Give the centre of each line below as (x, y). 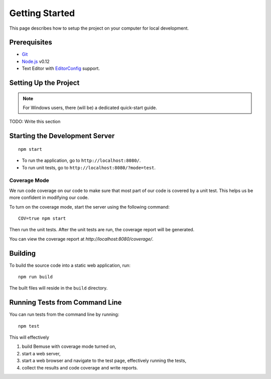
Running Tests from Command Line (65, 302)
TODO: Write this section (35, 122)
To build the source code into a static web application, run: (70, 265)
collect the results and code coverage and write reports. (80, 367)
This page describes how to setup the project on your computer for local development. (99, 28)
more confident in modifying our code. (49, 198)
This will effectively (29, 337)
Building (23, 253)
